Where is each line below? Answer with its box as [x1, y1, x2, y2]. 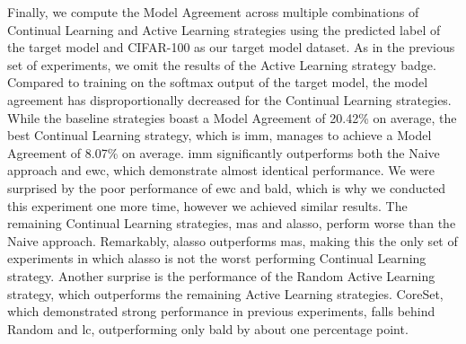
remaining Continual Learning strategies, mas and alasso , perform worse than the [7, 214, 456, 233]
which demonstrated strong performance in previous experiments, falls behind [7, 302, 435, 321]
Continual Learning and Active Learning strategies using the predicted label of [7, 20, 441, 39]
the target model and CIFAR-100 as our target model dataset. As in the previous [7, 38, 455, 57]
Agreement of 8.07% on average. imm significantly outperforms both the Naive [7, 143, 440, 162]
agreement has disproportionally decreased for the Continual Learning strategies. [7, 90, 452, 109]
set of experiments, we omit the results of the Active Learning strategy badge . [7, 55, 436, 74]
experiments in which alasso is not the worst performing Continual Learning [7, 249, 426, 268]
